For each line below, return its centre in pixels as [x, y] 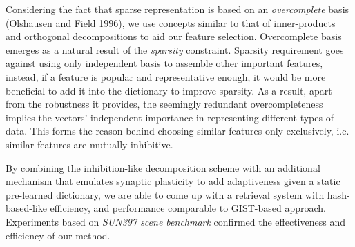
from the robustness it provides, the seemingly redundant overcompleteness [164, 104]
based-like [26, 208]
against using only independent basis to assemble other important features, [164, 63]
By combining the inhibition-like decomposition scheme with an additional [163, 167]
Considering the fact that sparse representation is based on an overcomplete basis [177, 9]
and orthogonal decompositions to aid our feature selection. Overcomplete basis [174, 36]
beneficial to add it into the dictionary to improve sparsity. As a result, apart [169, 90]
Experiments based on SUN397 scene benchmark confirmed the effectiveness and [175, 221]
